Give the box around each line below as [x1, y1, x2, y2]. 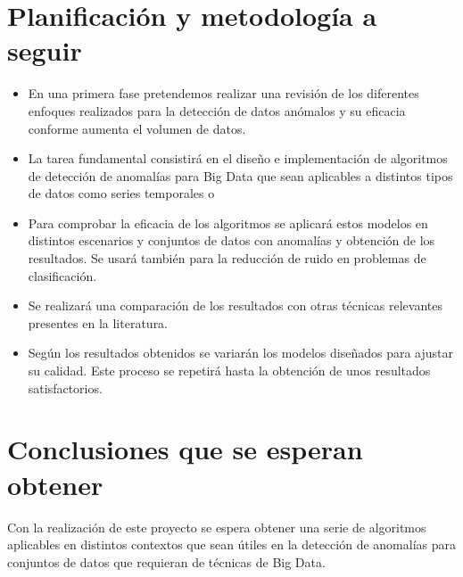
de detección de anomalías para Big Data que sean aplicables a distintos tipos [28, 166, 453, 185]
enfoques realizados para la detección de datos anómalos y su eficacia [28, 101, 406, 120]
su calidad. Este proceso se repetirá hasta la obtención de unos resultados [28, 361, 431, 380]
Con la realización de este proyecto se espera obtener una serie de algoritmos [7, 517, 426, 536]
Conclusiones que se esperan [7, 431, 363, 467]
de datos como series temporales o [28, 184, 215, 202]
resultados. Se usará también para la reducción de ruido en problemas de [28, 249, 426, 268]
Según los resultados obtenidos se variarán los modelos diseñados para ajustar [28, 343, 453, 362]
